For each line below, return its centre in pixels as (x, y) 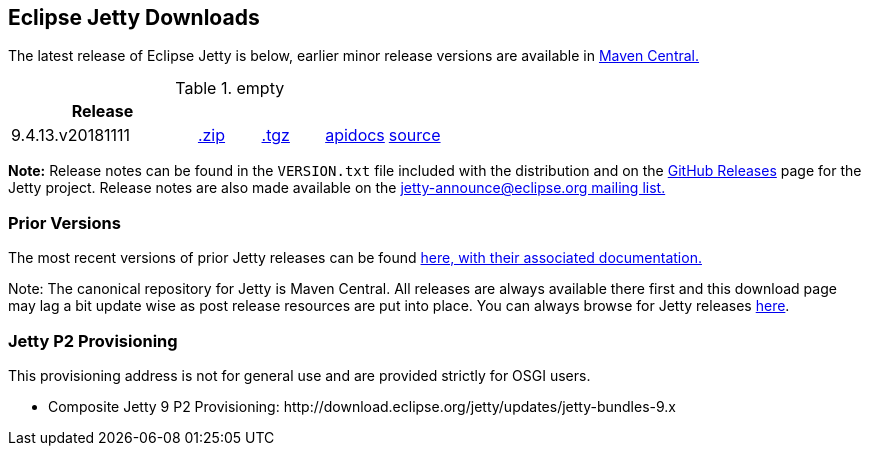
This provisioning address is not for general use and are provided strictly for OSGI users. (299, 375)
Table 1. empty (230, 88)
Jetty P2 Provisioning (93, 340)
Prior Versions (64, 222)
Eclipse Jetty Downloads (134, 17)
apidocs (355, 135)
